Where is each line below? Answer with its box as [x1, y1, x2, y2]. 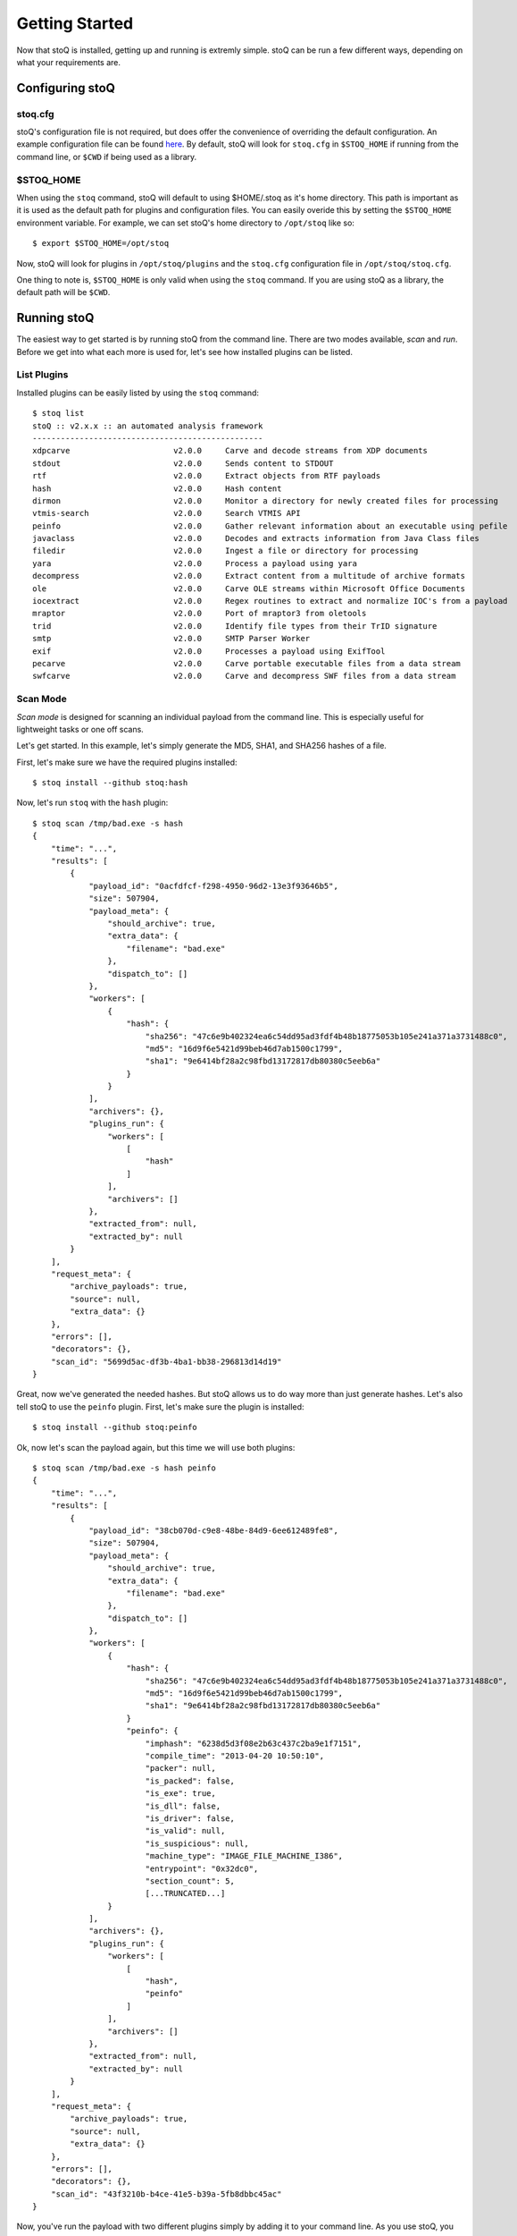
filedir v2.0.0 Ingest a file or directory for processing [32, 546, 419, 556]
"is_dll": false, [145, 1800, 221, 1811]
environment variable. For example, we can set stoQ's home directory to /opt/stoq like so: [16, 217, 354, 228]
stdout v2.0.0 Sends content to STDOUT [32, 458, 334, 469]
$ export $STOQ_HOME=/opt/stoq [32, 238, 170, 249]
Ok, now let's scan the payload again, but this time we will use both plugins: [16, 1442, 296, 1453]
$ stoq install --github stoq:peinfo [32, 1422, 198, 1433]
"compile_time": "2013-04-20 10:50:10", [145, 1751, 325, 1761]
